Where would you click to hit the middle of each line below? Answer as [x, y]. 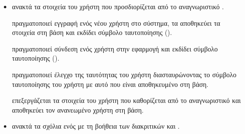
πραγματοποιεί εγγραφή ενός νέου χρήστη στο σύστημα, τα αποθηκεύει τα [116, 23]
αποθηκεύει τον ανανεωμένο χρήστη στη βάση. [78, 109]
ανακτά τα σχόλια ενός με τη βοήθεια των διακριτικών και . [96, 126]
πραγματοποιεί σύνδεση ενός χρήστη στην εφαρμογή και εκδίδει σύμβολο [115, 48]
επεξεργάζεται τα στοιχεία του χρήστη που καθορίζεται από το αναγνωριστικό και [126, 100]
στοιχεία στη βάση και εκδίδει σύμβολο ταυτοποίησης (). [92, 32]
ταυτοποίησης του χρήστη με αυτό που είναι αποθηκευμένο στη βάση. [110, 84]
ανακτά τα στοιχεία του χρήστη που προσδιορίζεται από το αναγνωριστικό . [118, 6]
